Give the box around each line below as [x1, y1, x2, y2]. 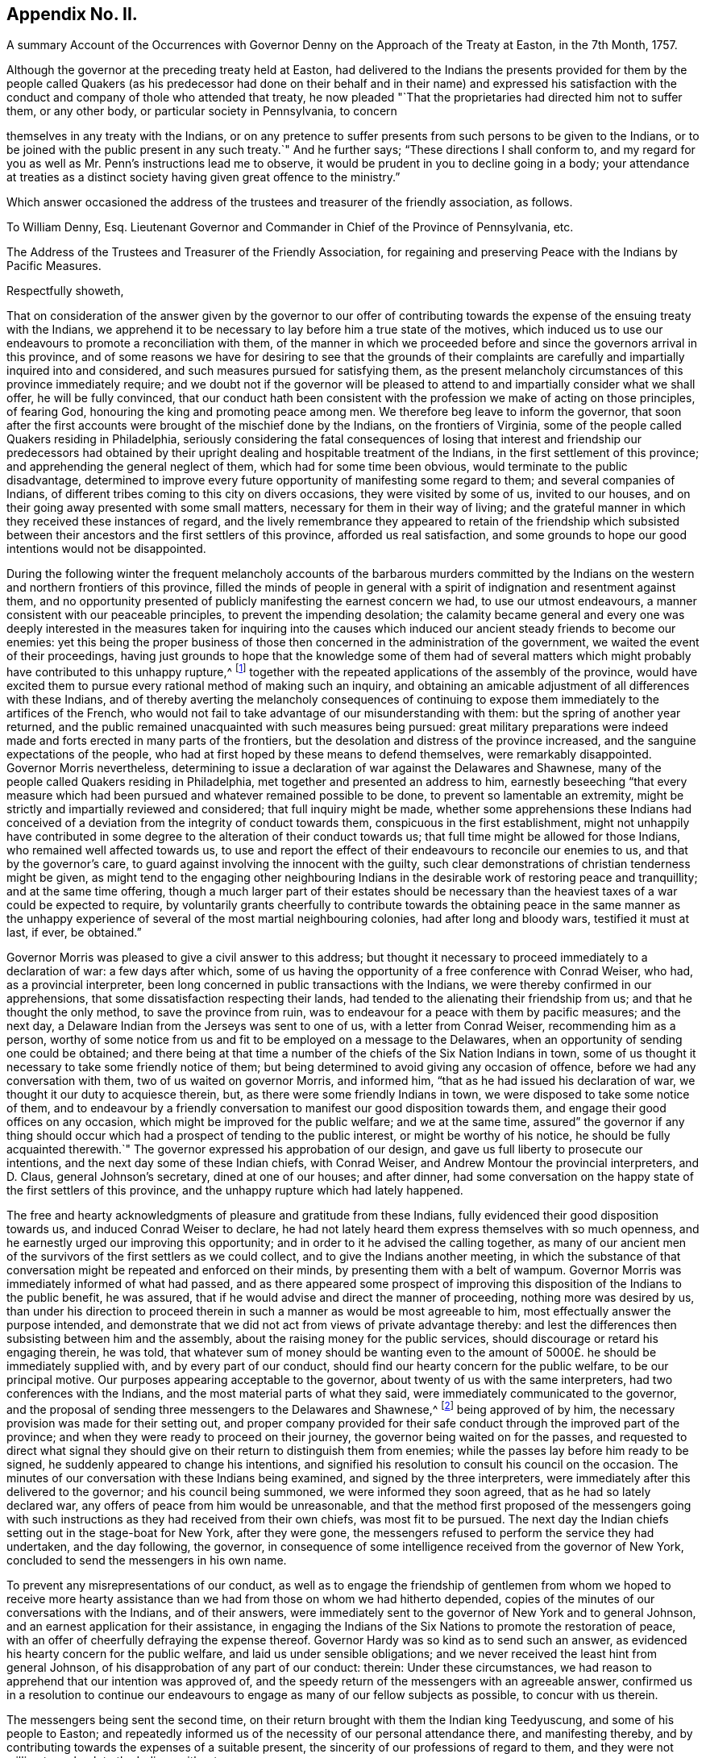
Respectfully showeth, [6, 284, 124, 298]
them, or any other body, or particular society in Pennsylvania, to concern [6, 104, 397, 118]
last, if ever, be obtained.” [6, 925, 142, 940]
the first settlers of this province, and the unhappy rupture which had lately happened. [6, 1183, 463, 1198]
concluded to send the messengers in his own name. [6, 1552, 287, 1567]
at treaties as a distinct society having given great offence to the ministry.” [6, 170, 401, 185]
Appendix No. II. [6, 4, 138, 24]
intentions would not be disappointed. [6, 542, 206, 556]
